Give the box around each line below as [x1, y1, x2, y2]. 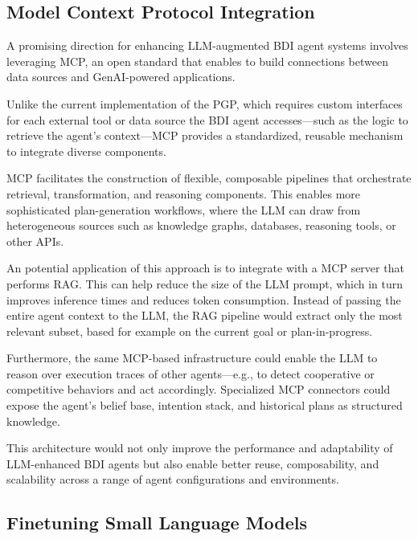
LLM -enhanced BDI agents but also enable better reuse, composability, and [6, 455, 379, 472]
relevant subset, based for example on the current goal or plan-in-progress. [6, 322, 373, 339]
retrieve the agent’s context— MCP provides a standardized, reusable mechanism [6, 127, 404, 144]
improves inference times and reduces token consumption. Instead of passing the [6, 291, 401, 308]
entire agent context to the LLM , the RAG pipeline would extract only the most [6, 307, 403, 324]
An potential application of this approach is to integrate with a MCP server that [6, 259, 404, 276]
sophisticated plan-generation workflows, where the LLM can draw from [6, 201, 361, 218]
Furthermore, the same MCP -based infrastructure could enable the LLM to [6, 349, 378, 366]
